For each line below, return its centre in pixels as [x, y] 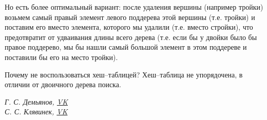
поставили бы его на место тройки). [61, 57]
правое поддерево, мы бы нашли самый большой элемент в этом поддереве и [126, 47]
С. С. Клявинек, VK [36, 112]
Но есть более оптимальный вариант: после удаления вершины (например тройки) [134, 7]
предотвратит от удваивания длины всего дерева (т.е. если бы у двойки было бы [131, 37]
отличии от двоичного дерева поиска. [63, 84]
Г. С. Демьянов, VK [36, 101]
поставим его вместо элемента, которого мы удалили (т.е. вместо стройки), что [129, 27]
